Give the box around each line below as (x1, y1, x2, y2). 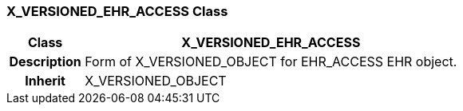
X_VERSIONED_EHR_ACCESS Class (6, 3, 228, 19)
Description (9, 54, 81, 70)
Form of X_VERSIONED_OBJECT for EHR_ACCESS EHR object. (85, 54, 457, 70)
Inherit (25, 73, 65, 89)
